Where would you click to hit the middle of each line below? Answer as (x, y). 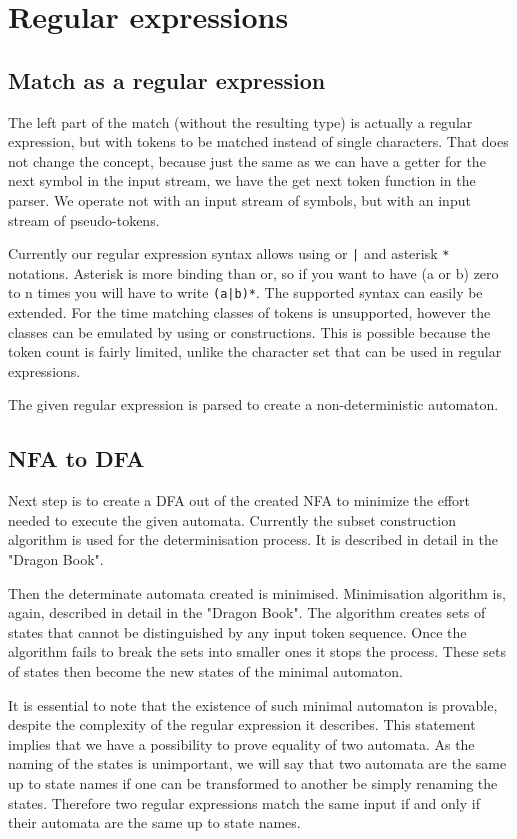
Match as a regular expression (167, 79)
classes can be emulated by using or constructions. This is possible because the (249, 331)
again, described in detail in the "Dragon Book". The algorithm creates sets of (247, 612)
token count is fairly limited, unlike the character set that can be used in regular (255, 351)
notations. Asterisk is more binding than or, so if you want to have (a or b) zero (253, 272)
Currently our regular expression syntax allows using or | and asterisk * (229, 253)
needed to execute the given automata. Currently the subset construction (232, 519)
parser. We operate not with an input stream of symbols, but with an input (239, 199)
